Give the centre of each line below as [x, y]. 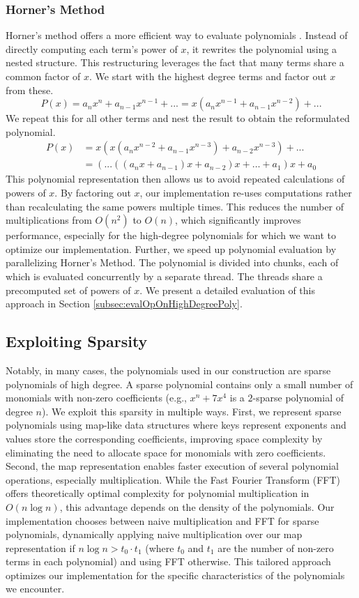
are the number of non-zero [276, 547]
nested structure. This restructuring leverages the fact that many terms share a [175, 62]
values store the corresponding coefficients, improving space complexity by [164, 438]
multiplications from [49, 220]
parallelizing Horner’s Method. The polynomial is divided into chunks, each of [172, 262]
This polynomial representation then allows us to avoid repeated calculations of [175, 179]
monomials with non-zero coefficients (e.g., [96, 398]
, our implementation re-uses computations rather [246, 193]
